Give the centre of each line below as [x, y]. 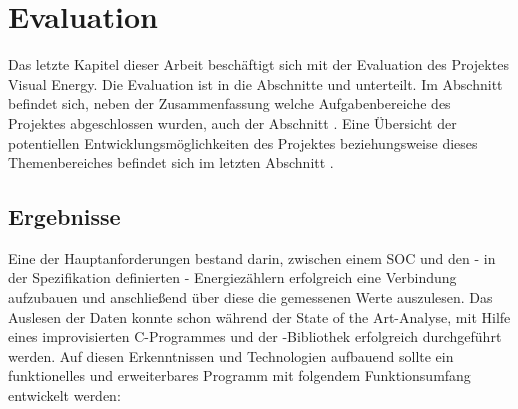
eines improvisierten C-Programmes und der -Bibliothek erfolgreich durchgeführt [255, 336]
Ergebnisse [64, 216]
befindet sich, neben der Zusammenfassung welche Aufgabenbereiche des [229, 103]
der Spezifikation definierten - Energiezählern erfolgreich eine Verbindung [232, 277]
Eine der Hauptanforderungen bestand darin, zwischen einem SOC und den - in [252, 257]
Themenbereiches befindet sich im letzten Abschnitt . [171, 162]
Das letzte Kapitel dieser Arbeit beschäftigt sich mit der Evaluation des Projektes [258, 64]
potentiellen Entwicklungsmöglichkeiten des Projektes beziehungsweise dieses [243, 142]
